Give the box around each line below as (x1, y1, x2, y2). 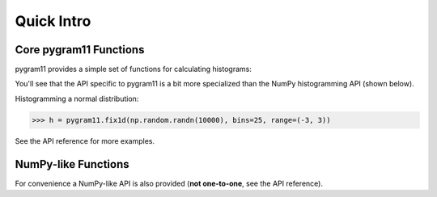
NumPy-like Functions (15, 157, 129, 171)
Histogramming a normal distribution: (15, 94, 139, 103)
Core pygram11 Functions (15, 43, 145, 57)
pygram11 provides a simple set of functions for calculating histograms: (15, 65, 252, 74)
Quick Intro (15, 12, 91, 30)
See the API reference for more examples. (15, 136, 155, 145)
